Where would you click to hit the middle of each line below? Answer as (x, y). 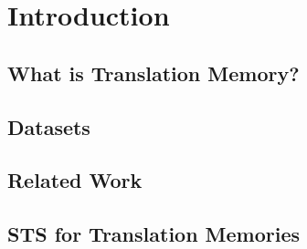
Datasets (49, 126)
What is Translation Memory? (153, 73)
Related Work (75, 180)
